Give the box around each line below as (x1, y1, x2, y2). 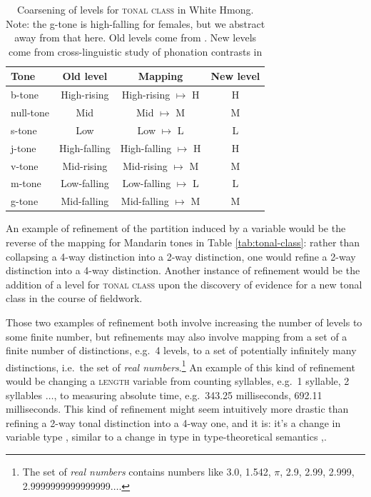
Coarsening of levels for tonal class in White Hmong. (16, 2, 254, 16)
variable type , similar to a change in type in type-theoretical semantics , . (6, 429, 327, 444)
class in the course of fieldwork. (6, 291, 143, 306)
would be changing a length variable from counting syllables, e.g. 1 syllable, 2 (6, 373, 350, 388)
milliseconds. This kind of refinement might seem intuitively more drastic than (6, 401, 349, 416)
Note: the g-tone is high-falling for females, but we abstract (6, 16, 265, 31)
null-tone (11, 105, 50, 120)
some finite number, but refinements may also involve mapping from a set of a (6, 328, 347, 343)
